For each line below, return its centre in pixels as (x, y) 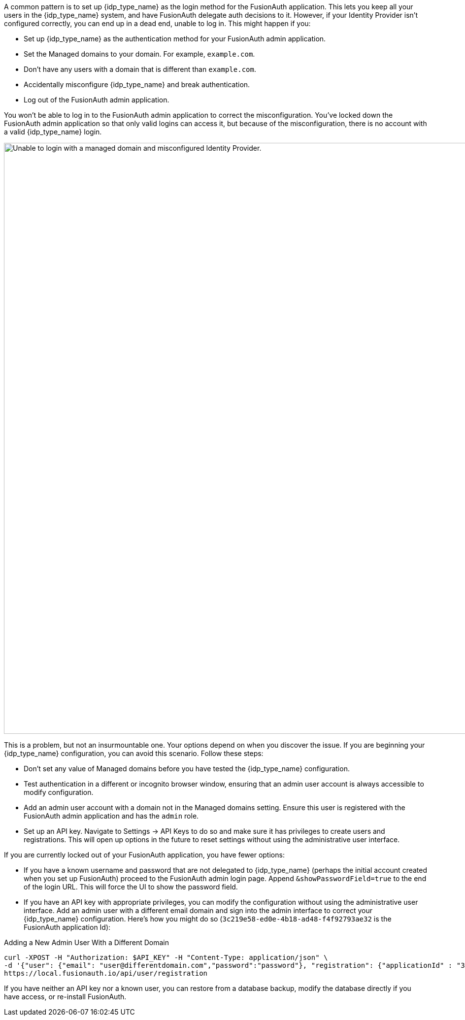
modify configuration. (59, 792)
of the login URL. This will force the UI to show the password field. (131, 887)
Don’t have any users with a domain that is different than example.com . (140, 69)
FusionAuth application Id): (67, 927)
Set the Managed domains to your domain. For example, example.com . (139, 54)
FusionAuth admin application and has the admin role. (111, 816)
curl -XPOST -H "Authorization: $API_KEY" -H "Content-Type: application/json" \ (166, 957)
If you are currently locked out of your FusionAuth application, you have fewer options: (144, 855)
